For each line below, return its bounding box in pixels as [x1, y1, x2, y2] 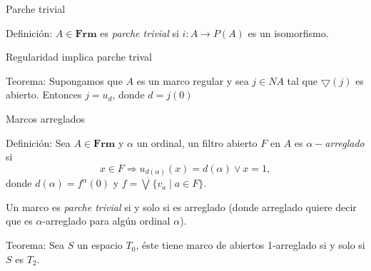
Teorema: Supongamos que [6, 73, 123, 88]
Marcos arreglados [6, 111, 86, 126]
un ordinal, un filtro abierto [136, 135, 258, 150]
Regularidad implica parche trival [6, 49, 152, 64]
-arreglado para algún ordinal [42, 213, 171, 228]
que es [6, 213, 33, 228]
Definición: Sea [6, 135, 71, 150]
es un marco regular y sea [136, 73, 249, 88]
